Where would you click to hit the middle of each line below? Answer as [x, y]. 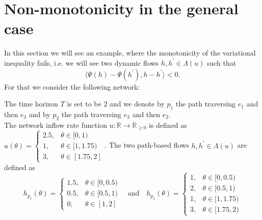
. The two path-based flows [147, 145]
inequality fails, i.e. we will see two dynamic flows [82, 62]
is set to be [84, 104]
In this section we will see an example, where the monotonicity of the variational [130, 53]
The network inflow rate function [56, 125]
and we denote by [137, 104]
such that [221, 62]
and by [40, 114]
